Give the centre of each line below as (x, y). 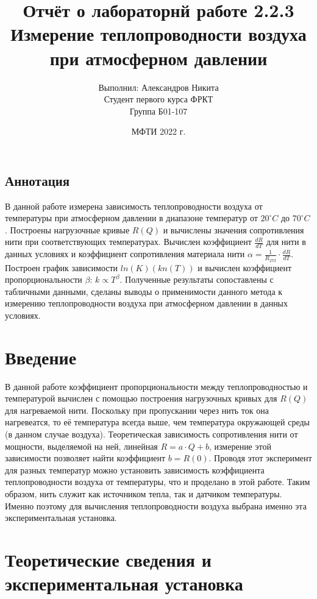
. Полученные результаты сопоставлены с (197, 279)
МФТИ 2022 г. (158, 131)
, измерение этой (240, 446)
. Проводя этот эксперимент (260, 458)
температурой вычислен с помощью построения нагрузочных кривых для (141, 398)
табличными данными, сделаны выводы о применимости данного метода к (144, 291)
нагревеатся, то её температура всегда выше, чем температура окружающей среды (157, 422)
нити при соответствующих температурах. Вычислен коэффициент (128, 242)
